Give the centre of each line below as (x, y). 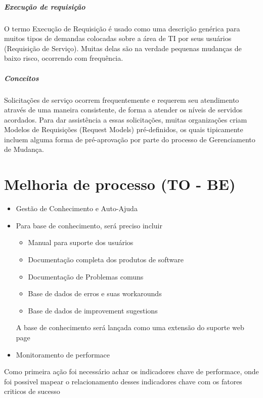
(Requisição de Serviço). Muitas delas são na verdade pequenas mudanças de (123, 48)
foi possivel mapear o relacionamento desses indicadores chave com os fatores (123, 381)
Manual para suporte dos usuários (81, 242)
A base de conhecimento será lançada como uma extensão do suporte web (130, 327)
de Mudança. (24, 149)
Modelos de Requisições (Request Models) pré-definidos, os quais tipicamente (124, 129)
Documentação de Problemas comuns (86, 276)
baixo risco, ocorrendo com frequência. (64, 58)
